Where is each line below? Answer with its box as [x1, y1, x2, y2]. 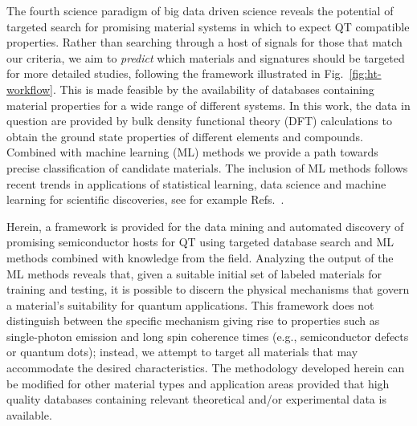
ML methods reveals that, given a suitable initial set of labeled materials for [6, 265, 382, 282]
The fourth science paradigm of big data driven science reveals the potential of [6, 2, 394, 18]
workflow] [6, 80, 53, 97]
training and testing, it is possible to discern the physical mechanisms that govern [6, 281, 410, 298]
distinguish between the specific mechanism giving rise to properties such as [6, 312, 380, 329]
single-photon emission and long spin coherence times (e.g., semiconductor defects [6, 327, 409, 344]
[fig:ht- [349, 65, 382, 82]
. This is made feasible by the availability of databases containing [53, 80, 374, 97]
